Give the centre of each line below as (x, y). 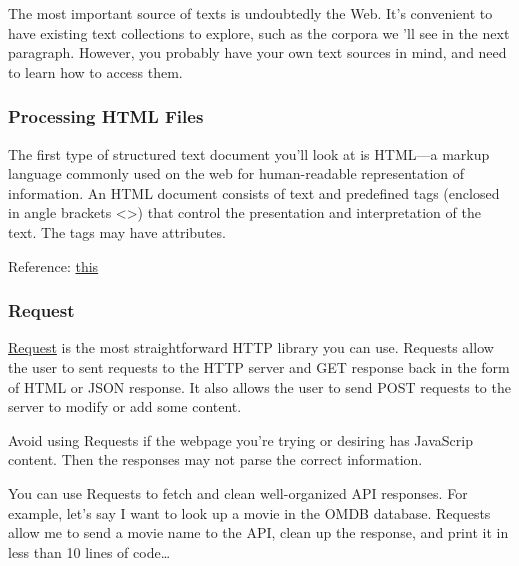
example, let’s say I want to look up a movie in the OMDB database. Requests (249, 512)
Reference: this (53, 265)
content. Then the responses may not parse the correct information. (215, 459)
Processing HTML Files (106, 116)
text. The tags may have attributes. (117, 231)
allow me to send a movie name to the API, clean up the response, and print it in (258, 532)
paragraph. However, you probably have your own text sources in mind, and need (257, 52)
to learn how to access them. (95, 71)
